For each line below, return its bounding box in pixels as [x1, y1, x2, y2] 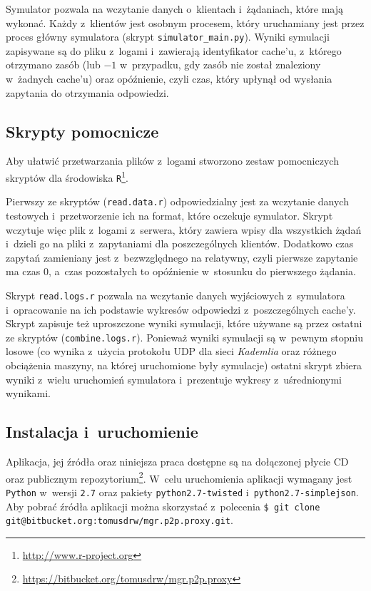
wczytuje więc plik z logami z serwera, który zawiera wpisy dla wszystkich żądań [6, 222, 362, 237]
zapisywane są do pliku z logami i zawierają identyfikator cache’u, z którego [6, 43, 342, 58]
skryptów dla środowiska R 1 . [6, 168, 129, 185]
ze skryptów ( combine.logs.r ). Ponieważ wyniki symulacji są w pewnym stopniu [6, 329, 363, 344]
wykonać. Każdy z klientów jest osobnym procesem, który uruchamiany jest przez [6, 15, 365, 30]
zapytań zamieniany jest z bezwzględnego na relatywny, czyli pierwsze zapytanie [6, 250, 358, 264]
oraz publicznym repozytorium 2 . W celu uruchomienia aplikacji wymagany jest [6, 468, 352, 485]
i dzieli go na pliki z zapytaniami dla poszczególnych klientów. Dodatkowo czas [6, 236, 354, 251]
